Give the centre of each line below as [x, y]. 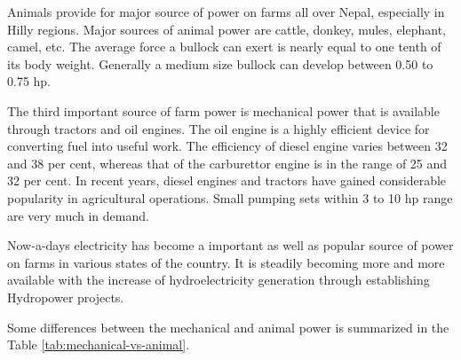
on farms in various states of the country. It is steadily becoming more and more [226, 262]
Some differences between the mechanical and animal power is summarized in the [228, 327]
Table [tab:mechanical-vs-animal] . [99, 344]
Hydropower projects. [66, 297]
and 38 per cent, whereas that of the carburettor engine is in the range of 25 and [227, 163]
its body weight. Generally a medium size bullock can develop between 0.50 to [220, 63]
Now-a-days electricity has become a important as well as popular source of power [230, 245]
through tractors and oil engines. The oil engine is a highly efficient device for [219, 128]
